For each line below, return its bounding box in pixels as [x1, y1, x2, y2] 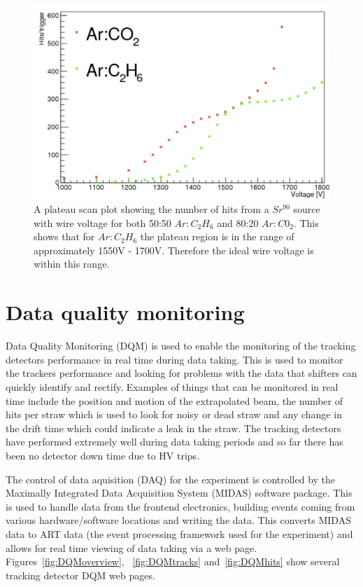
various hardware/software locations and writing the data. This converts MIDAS [6, 513, 351, 527]
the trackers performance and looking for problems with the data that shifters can [6, 366, 357, 380]
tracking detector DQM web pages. [6, 567, 155, 582]
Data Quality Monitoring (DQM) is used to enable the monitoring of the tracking [6, 338, 356, 353]
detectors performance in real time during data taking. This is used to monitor [6, 352, 343, 366]
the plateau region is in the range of [140, 229, 294, 244]
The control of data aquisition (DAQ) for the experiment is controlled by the [6, 471, 336, 486]
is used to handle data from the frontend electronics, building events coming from [6, 499, 355, 513]
